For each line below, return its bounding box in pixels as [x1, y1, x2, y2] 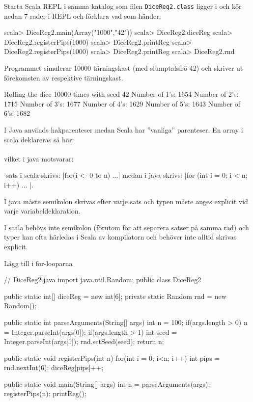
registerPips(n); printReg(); [4, 388, 86, 399]
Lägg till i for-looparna [4, 258, 73, 268]
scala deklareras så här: [4, 134, 74, 144]
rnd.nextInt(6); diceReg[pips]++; [4, 362, 104, 373]
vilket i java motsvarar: [4, 153, 74, 163]
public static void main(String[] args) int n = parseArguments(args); [4, 378, 210, 389]
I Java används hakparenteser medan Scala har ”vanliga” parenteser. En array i [4, 125, 243, 134]
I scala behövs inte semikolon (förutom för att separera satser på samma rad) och [4, 222, 249, 232]
